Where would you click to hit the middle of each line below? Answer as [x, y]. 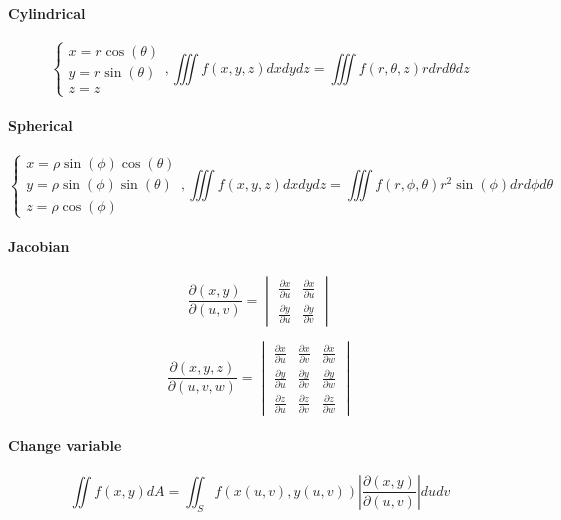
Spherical [40, 124]
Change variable [65, 444]
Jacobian [39, 246]
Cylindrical [47, 12]
